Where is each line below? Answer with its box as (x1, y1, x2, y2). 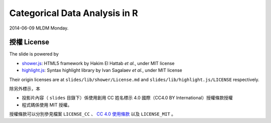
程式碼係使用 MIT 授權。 (22, 101, 72, 107)
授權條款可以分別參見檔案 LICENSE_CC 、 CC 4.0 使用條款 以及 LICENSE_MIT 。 (9, 111, 176, 117)
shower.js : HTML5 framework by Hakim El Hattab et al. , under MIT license (22, 60, 175, 66)
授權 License (9, 38, 50, 46)
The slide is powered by (9, 51, 59, 57)
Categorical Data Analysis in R (9, 7, 138, 18)
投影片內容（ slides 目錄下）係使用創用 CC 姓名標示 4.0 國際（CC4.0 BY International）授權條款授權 (22, 95, 233, 101)
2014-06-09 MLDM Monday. (9, 25, 69, 31)
